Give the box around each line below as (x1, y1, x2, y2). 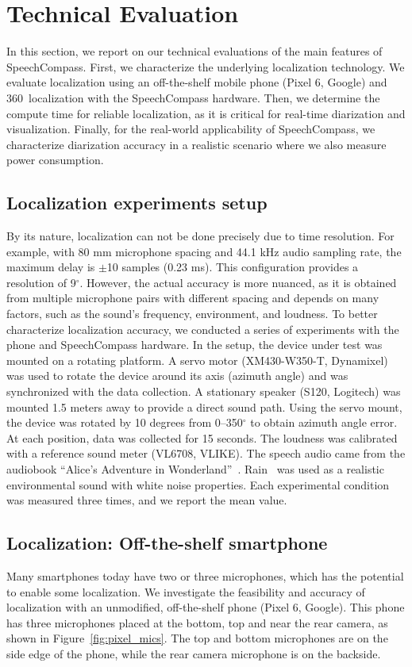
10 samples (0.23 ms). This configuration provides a (106, 259, 359, 275)
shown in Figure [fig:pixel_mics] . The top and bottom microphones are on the (6, 630, 388, 646)
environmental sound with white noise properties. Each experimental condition (6, 476, 390, 493)
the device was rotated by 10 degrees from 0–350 (6, 414, 243, 431)
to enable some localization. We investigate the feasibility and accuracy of (6, 583, 365, 600)
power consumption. (6, 151, 104, 168)
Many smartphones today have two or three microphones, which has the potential (6, 567, 404, 584)
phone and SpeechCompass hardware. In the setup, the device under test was (6, 336, 383, 353)
